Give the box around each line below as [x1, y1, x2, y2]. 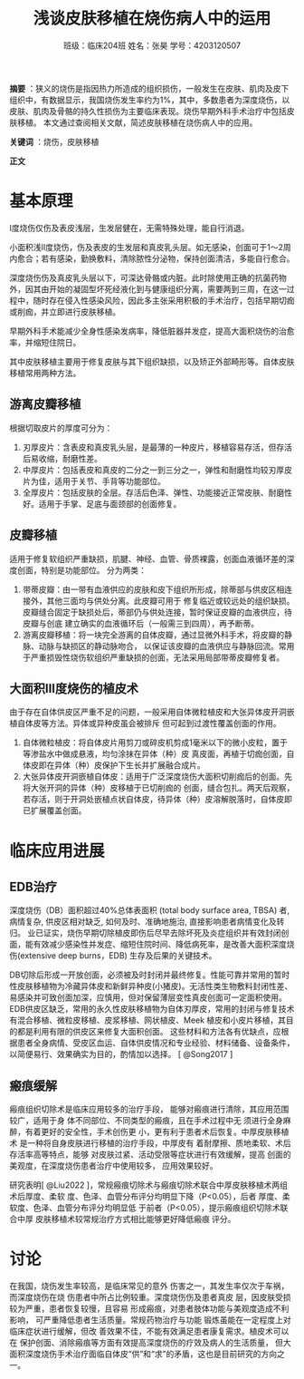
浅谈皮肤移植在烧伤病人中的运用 [33, 8, 271, 29]
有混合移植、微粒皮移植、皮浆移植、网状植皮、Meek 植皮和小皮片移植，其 [9, 1015, 287, 1025]
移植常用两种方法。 [9, 367, 81, 378]
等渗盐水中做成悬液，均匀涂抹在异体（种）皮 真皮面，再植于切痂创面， [22, 749, 287, 760]
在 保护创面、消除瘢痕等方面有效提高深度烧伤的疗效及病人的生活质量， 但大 [9, 1337, 291, 1348]
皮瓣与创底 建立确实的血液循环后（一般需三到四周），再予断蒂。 [22, 617, 260, 628]
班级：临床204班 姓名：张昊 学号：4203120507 [62, 40, 242, 51]
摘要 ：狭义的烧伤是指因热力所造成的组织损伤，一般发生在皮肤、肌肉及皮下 [9, 83, 290, 93]
